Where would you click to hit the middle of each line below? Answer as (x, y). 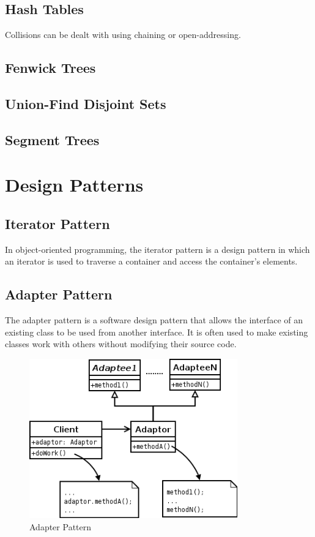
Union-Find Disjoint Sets (86, 103)
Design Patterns (74, 185)
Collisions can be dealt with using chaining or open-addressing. (123, 35)
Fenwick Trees (50, 68)
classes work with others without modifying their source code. (121, 344)
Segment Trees (52, 139)
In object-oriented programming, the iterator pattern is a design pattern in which (157, 249)
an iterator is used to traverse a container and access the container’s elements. (151, 261)
